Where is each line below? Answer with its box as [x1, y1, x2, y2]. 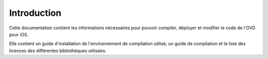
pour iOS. [9, 31, 29, 37]
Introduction [9, 7, 62, 18]
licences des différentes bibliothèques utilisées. [9, 48, 107, 54]
